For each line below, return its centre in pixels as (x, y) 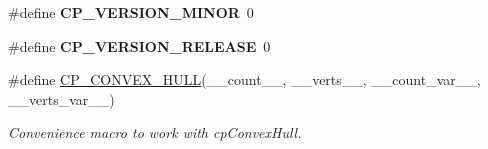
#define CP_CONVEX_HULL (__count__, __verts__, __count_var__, (244, 79)
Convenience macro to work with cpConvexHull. (155, 132)
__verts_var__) (61, 98)
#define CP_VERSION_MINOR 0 (131, 12)
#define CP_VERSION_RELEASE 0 (139, 45)
